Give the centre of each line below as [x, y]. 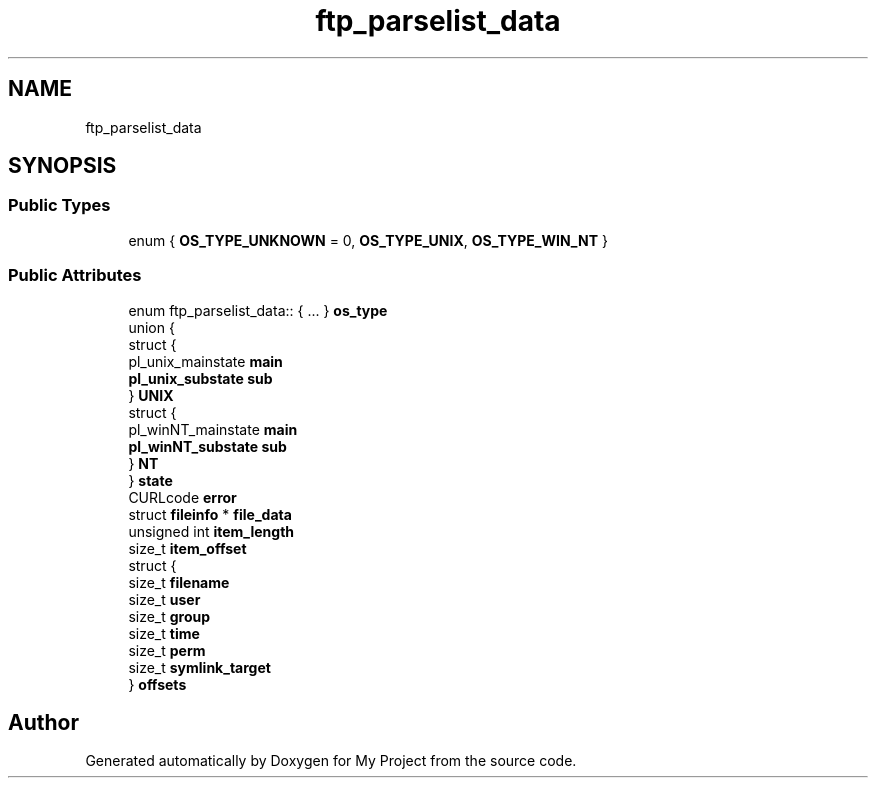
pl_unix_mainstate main [205, 361]
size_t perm [167, 650]
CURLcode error [182, 497]
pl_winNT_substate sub [207, 446]
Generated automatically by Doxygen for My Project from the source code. [331, 761]
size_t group [169, 616]
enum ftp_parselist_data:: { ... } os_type [258, 310]
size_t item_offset [187, 548]
